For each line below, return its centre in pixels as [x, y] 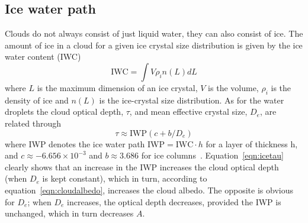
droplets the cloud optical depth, [64, 112]
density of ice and [37, 100]
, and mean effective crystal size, [188, 112]
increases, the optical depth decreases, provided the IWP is [174, 201]
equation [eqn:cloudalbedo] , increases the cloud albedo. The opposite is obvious [149, 190]
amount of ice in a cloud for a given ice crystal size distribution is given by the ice [154, 45]
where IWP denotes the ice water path [75, 143]
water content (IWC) [43, 56]
